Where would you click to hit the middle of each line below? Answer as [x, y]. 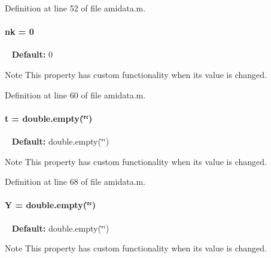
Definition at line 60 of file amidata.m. [75, 94]
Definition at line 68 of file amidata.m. [75, 181]
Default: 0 [32, 54]
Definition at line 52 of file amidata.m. [75, 8]
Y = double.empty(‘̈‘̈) [51, 205]
